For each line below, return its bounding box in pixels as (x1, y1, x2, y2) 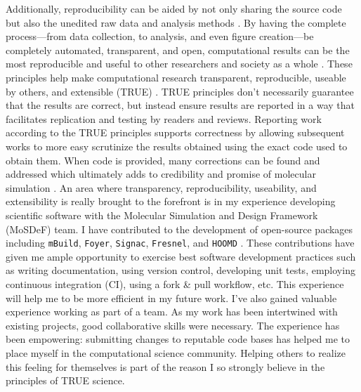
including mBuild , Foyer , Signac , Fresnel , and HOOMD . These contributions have (6, 235, 355, 250)
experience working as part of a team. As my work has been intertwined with (6, 304, 338, 319)
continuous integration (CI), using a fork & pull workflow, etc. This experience (6, 276, 344, 291)
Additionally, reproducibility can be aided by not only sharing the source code (6, 1, 342, 15)
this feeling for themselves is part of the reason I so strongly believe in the (6, 359, 325, 374)
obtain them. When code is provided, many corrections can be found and (6, 152, 320, 167)
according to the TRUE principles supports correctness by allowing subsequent (6, 125, 345, 140)
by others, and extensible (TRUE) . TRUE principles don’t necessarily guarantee (6, 84, 354, 98)
